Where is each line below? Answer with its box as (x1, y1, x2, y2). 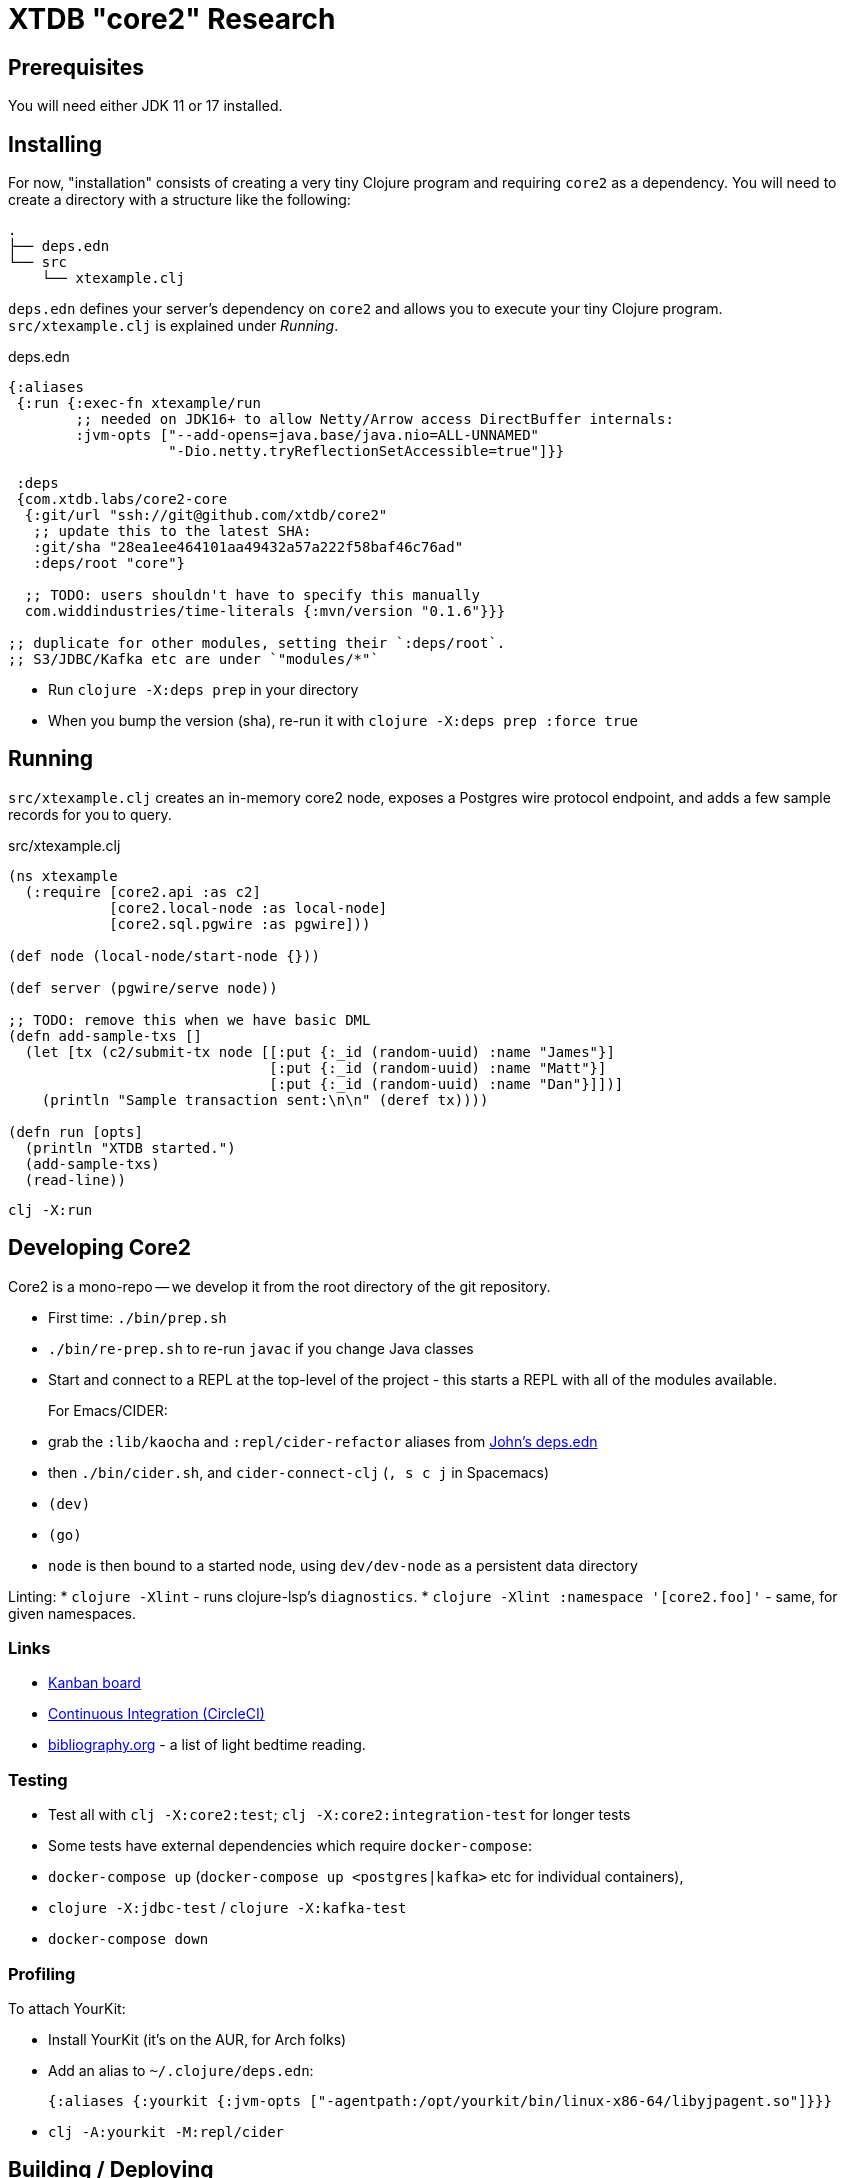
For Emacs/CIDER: (48, 1401, 168, 1419)
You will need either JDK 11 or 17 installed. (8, 97, 283, 115)
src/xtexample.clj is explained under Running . (8, 317, 339, 335)
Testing (8, 1769, 68, 1790)
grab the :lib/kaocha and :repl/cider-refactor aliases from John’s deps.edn (48, 1432, 598, 1450)
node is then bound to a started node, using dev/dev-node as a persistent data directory (48, 1556, 638, 1574)
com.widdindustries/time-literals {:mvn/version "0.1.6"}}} (24, 603, 506, 620)
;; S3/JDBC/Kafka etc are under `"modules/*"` (8, 651, 379, 668)
